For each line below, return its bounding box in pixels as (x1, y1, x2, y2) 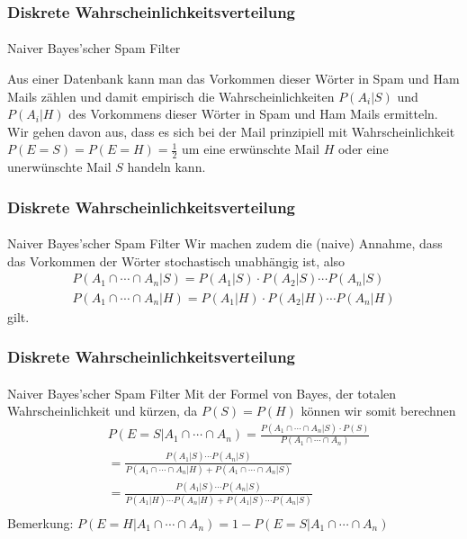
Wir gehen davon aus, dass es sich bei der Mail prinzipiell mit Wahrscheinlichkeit (7, 121, 455, 140)
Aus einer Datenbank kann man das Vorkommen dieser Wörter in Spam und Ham (7, 69, 460, 88)
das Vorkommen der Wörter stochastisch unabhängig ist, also (7, 251, 346, 270)
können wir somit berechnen (301, 401, 456, 420)
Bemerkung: (7, 513, 74, 532)
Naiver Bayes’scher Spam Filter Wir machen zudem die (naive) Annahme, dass (7, 234, 443, 253)
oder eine (337, 139, 389, 158)
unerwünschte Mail (7, 157, 112, 176)
